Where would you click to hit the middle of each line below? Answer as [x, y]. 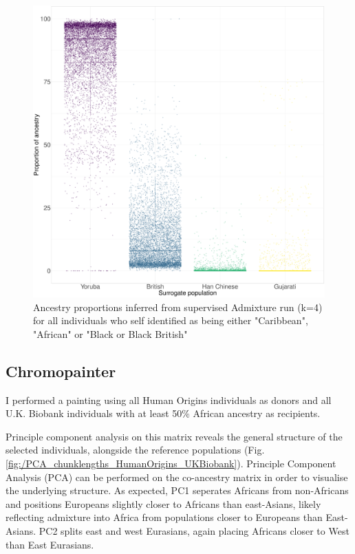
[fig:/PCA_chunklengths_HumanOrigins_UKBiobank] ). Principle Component [171, 463]
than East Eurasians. [50, 544]
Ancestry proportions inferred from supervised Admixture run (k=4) [178, 307]
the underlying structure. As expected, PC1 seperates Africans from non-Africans [177, 490]
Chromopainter [61, 371]
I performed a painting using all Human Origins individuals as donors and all [169, 399]
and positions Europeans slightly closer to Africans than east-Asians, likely [163, 503]
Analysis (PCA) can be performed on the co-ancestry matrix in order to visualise [177, 477]
